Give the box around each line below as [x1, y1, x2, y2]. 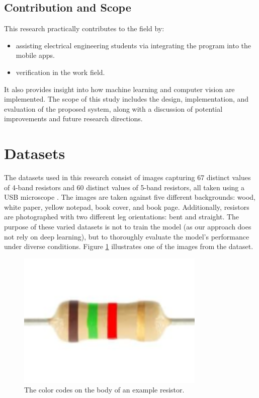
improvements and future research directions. [4, 113, 143, 124]
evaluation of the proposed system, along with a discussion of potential [4, 103, 223, 114]
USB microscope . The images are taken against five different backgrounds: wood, [4, 192, 255, 202]
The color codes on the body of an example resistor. [24, 384, 185, 395]
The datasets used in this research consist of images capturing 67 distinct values [4, 172, 251, 183]
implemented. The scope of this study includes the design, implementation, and [4, 94, 249, 104]
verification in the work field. [16, 66, 105, 77]
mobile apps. [16, 50, 55, 60]
